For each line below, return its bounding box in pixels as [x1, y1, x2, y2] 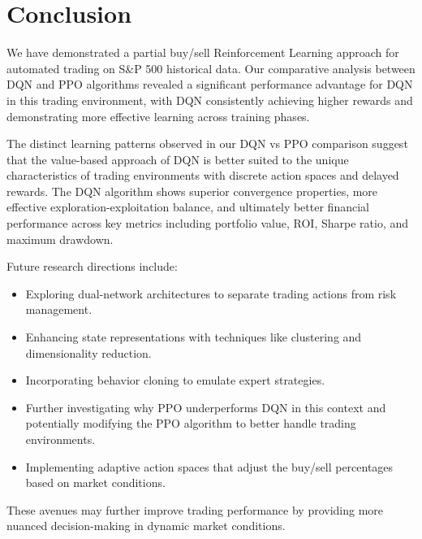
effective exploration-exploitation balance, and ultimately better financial [6, 198, 369, 215]
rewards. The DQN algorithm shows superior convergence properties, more [6, 182, 378, 199]
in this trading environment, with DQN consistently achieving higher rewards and [6, 91, 413, 108]
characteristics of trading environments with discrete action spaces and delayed [6, 167, 399, 184]
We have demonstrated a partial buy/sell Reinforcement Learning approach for [6, 44, 399, 61]
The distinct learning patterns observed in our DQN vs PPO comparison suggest [6, 135, 408, 152]
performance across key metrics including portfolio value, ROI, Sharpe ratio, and [6, 215, 409, 232]
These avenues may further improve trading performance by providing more [6, 501, 384, 518]
